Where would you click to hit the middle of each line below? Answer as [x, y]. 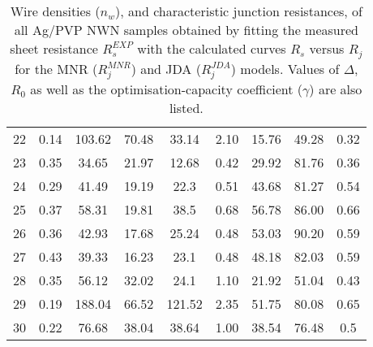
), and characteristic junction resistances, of [239, 11]
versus [327, 48]
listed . [186, 107]
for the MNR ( [56, 68]
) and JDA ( [166, 68]
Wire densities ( [55, 11]
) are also [336, 89]
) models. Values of [285, 68]
